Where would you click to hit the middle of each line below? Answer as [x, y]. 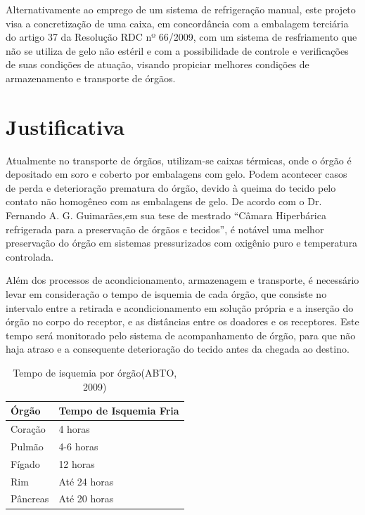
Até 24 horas [86, 481]
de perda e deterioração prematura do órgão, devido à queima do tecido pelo [171, 187]
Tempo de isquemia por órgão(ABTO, [95, 372]
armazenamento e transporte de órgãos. [91, 78]
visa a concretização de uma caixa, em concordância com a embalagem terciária [177, 23]
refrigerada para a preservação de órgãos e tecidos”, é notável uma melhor [165, 229]
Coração [28, 429]
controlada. [30, 256]
